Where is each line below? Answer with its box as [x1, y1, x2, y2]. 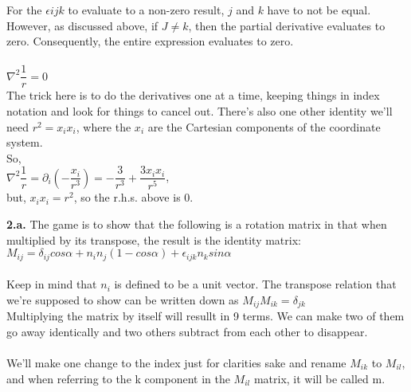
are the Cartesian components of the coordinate [147, 118, 381, 135]
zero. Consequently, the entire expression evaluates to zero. [6, 33, 294, 49]
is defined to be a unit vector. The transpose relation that [114, 276, 397, 292]
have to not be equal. [267, 2, 371, 18]
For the [6, 2, 42, 18]
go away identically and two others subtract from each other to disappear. [6, 323, 368, 339]
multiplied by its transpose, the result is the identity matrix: [6, 231, 301, 248]
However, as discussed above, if [6, 17, 159, 33]
